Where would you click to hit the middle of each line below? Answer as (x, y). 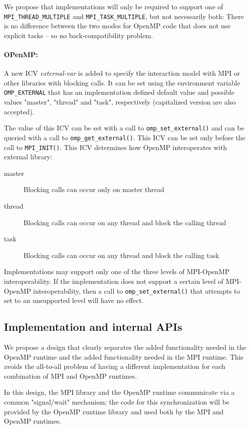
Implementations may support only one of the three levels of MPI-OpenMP (117, 271)
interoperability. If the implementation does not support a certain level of (114, 281)
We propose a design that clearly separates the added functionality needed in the (125, 347)
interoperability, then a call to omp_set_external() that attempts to (137, 290)
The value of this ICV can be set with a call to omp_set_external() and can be (124, 128)
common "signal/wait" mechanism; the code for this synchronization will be (117, 402)
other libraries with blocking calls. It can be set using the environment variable (122, 82)
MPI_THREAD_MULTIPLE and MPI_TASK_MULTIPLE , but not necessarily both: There (124, 16)
